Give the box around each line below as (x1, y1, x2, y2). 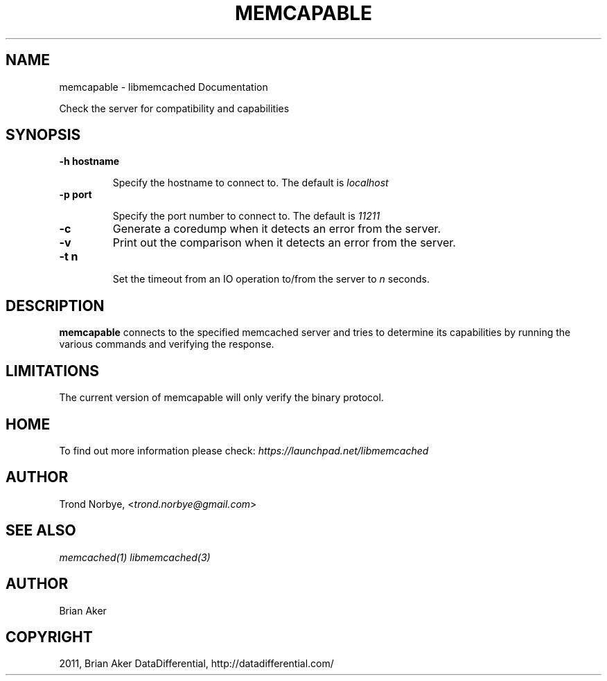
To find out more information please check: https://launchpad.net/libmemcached (59, 444, 429, 457)
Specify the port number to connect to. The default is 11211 (112, 210, 380, 222)
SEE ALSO (6, 522, 76, 540)
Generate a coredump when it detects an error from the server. (112, 222, 441, 236)
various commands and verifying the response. (59, 338, 274, 351)
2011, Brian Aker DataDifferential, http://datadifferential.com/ (59, 657, 334, 670)
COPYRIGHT (6, 628, 93, 646)
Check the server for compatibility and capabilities (59, 102, 290, 114)
